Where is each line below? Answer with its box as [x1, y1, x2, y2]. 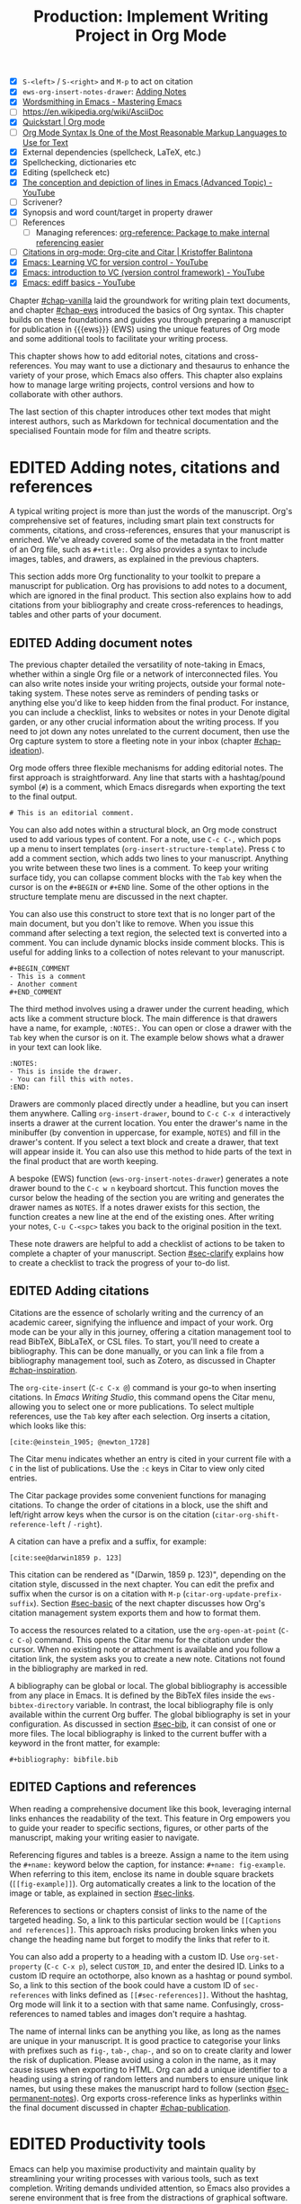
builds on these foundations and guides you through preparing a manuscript [9, 315, 292, 325]
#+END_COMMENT [9, 988, 63, 997]
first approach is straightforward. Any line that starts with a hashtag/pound [9, 772, 286, 783]
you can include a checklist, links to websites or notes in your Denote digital [9, 707, 290, 718]
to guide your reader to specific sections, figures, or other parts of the [9, 1822, 270, 1833]
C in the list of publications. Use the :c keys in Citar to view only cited [9, 1462, 265, 1473]
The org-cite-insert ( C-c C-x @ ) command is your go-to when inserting [9, 1382, 277, 1392]
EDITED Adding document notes [9, 635, 193, 651]
